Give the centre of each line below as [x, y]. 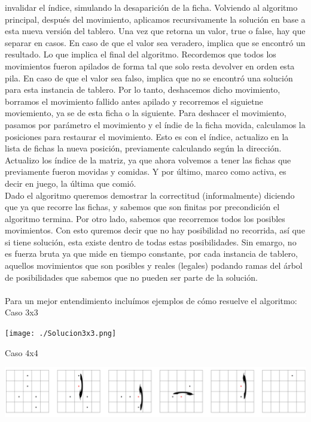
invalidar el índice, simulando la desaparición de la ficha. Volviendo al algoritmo [151, 7]
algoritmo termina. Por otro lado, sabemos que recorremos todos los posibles [145, 218]
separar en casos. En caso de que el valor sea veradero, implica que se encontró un [155, 42]
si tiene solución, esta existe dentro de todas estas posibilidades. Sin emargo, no [151, 242]
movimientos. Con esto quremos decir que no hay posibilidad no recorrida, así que [155, 230]
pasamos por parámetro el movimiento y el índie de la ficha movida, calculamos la [155, 124]
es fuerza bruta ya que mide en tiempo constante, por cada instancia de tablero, [151, 253]
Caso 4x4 [22, 352]
